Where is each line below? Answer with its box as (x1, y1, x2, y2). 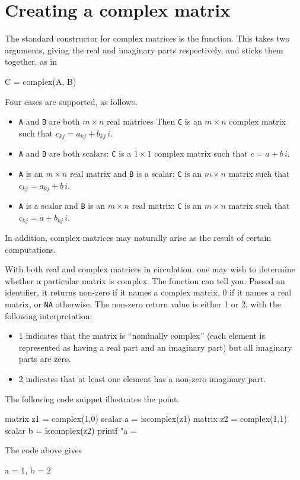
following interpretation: (5, 309, 92, 322)
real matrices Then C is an (107, 115, 202, 128)
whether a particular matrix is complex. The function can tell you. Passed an (5, 274, 285, 287)
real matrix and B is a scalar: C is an (70, 167, 202, 179)
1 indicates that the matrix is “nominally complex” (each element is (18, 329, 265, 342)
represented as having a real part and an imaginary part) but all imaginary (18, 341, 292, 353)
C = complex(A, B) (5, 75, 76, 87)
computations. (5, 243, 56, 255)
